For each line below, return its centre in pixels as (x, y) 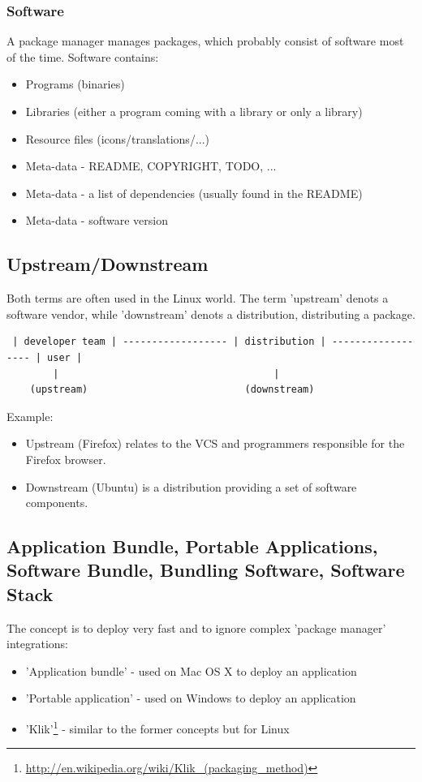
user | (65, 357)
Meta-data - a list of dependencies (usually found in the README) (194, 193)
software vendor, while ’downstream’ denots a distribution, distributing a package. (211, 314)
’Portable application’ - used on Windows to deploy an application (191, 698)
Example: (30, 416)
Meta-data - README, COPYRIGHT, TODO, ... (151, 166)
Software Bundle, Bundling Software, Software (206, 570)
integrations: (37, 644)
